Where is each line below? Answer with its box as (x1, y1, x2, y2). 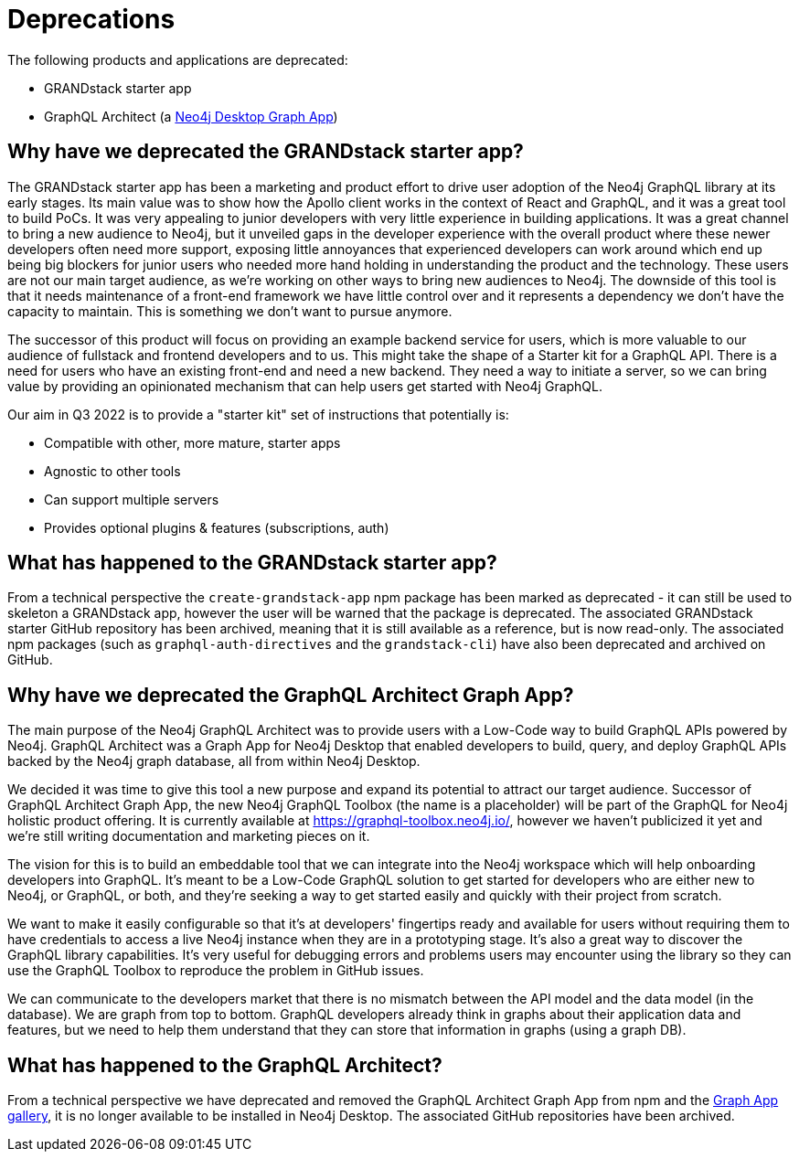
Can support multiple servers (44, 491, 219, 507)
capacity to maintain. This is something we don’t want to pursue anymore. (7, 303, 453, 319)
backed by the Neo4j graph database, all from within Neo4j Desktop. (7, 753, 421, 770)
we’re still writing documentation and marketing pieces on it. (7, 828, 370, 845)
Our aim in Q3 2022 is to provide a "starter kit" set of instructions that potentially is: (7, 406, 509, 422)
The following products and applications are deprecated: (7, 51, 348, 68)
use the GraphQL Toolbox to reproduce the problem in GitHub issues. (7, 962, 424, 979)
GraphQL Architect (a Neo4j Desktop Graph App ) (44, 108, 338, 124)
